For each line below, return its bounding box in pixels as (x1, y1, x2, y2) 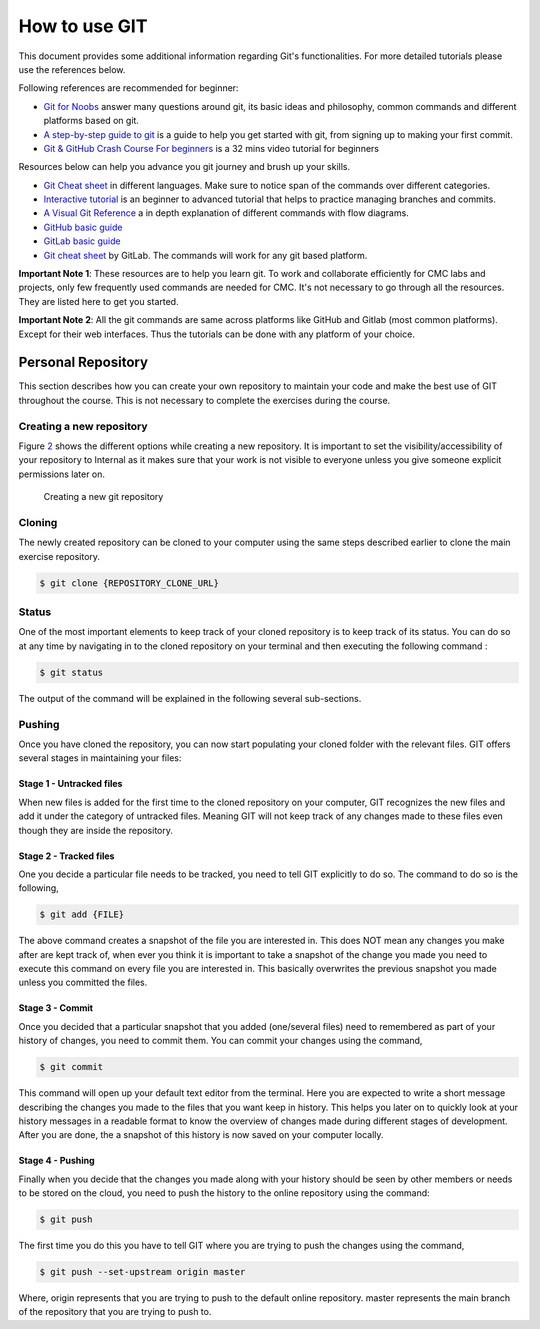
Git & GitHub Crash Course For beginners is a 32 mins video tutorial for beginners (43, 142, 380, 154)
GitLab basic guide (43, 235, 121, 247)
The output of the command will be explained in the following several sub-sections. (18, 692, 362, 704)
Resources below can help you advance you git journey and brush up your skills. (18, 161, 351, 173)
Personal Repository (18, 354, 149, 371)
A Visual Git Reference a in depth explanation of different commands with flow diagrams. (43, 207, 409, 219)
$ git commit (39, 1061, 104, 1073)
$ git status (39, 666, 104, 678)
